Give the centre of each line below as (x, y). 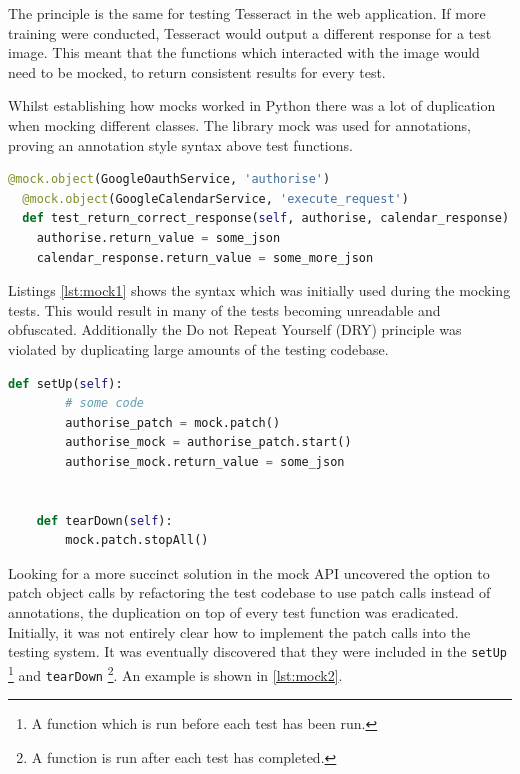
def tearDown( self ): (104, 520)
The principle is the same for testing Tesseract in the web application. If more (247, 13)
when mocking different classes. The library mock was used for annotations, (239, 124)
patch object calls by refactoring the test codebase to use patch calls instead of (249, 592)
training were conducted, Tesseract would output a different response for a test (250, 32)
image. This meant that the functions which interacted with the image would (244, 52)
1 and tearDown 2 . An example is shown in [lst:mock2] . (175, 673)
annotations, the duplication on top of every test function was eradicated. (233, 612)
